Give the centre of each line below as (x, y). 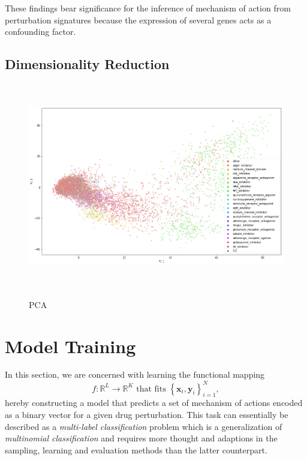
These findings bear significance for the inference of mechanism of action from (148, 8)
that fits (151, 389)
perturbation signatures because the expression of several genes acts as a (138, 20)
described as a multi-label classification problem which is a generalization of (144, 426)
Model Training (70, 346)
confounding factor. (40, 32)
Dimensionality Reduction (87, 64)
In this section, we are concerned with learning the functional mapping (135, 374)
